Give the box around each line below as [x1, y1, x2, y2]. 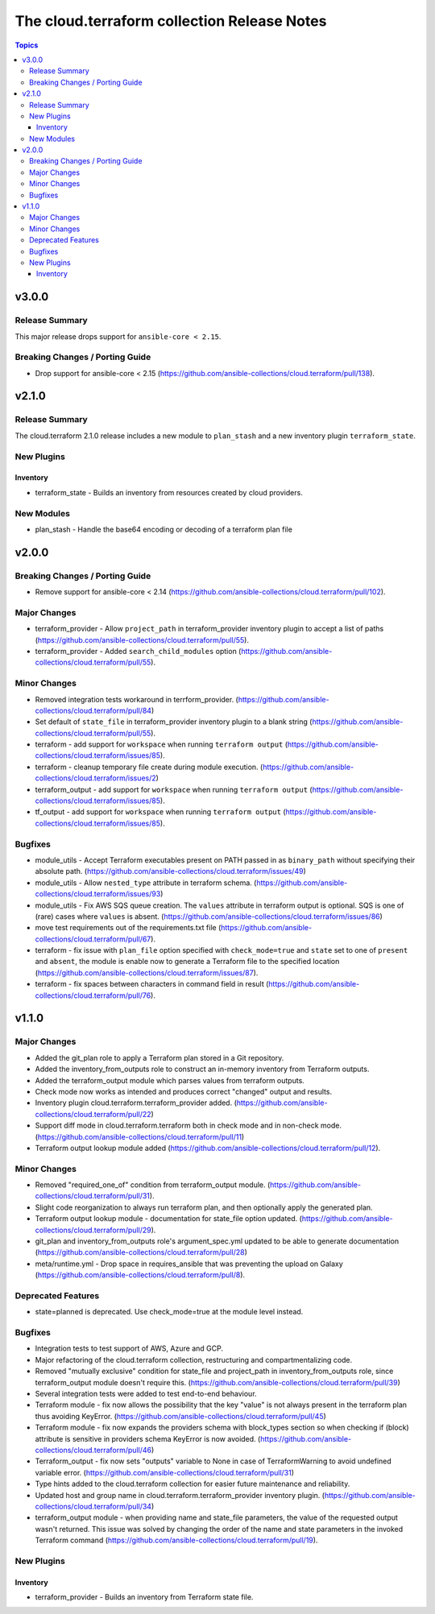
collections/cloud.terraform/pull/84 [35, 706, 152, 715]
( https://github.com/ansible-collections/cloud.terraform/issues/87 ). [35, 967, 259, 978]
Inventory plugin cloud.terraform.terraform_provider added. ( [35, 1098, 238, 1107]
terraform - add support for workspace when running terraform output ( [35, 739, 288, 749]
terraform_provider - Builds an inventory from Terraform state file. [35, 1592, 254, 1602]
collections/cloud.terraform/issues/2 [35, 773, 156, 783]
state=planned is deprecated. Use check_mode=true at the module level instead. [35, 1307, 304, 1317]
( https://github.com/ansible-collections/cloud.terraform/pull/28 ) [35, 1248, 247, 1257]
